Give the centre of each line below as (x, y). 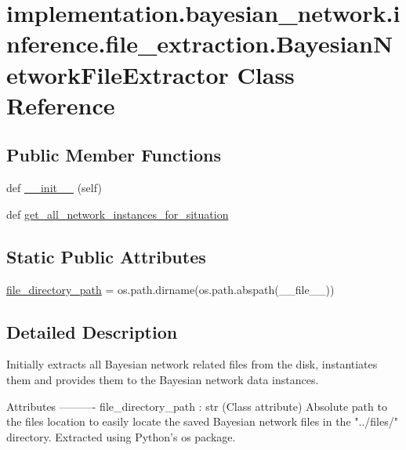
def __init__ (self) (54, 188)
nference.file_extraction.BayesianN (200, 44)
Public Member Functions (114, 155)
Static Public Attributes (106, 256)
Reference (61, 105)
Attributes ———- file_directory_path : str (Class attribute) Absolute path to (197, 406)
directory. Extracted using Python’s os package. (121, 436)
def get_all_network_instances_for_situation (118, 214)
